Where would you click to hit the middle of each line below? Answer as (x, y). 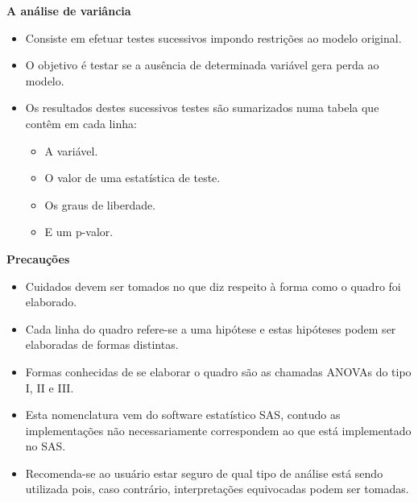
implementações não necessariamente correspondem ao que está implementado (218, 430)
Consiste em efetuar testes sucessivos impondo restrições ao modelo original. (213, 37)
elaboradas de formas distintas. (102, 344)
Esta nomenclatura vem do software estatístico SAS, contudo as (183, 415)
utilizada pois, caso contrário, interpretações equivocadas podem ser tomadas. (217, 489)
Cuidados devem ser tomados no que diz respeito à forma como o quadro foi (213, 286)
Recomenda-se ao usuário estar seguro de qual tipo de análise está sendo (204, 473)
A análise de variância (69, 10)
